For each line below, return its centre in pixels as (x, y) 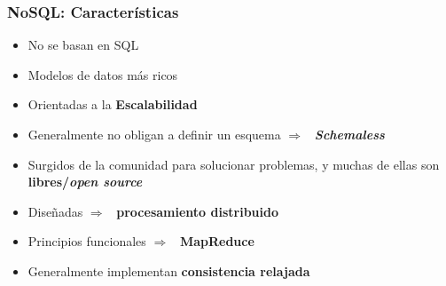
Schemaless (349, 134)
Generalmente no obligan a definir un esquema (154, 134)
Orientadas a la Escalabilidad (113, 104)
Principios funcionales (87, 241)
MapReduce (217, 241)
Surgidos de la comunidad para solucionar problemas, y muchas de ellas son (234, 164)
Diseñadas (55, 211)
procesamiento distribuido (197, 211)
